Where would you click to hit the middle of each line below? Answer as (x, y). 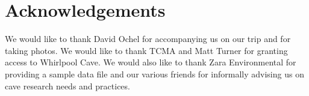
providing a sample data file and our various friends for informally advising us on (154, 73)
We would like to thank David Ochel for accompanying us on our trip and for (148, 39)
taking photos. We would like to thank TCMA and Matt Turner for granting (146, 50)
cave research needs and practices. (67, 85)
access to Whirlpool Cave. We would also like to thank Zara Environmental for (151, 62)
